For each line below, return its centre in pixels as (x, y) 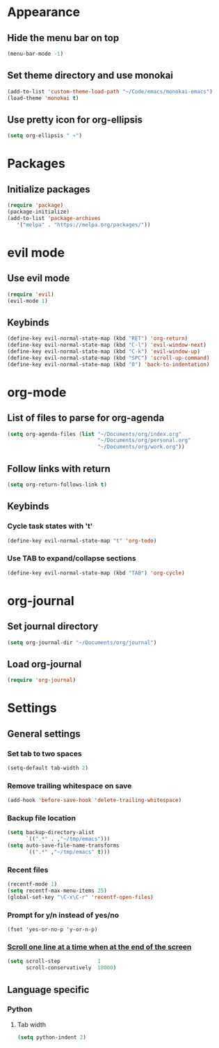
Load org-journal (44, 664)
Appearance (44, 12)
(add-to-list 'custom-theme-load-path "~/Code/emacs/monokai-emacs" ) (110, 91)
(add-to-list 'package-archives (54, 218)
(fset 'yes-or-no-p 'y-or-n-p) (52, 930)
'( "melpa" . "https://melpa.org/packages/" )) (83, 225)
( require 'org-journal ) (42, 680)
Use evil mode (39, 278)
